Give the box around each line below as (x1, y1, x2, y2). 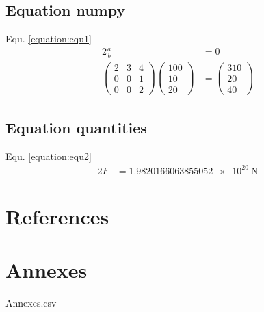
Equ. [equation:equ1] (5, 31, 92, 46)
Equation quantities (5, 116, 147, 138)
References (5, 202, 109, 230)
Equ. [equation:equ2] (5, 148, 92, 163)
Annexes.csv (5, 296, 57, 310)
